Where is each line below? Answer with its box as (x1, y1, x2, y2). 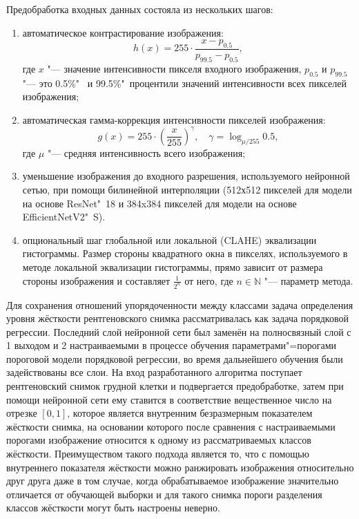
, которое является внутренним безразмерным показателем (67, 406, 313, 420)
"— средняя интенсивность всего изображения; (47, 145, 246, 160)
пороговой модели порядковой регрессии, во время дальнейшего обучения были (6, 351, 343, 366)
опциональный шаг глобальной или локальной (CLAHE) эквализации (22, 232, 317, 247)
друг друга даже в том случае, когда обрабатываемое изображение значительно (6, 473, 339, 488)
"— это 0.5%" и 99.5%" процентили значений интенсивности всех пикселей (22, 75, 347, 90)
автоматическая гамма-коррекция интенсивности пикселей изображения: (22, 112, 326, 126)
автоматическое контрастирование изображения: (22, 25, 224, 39)
